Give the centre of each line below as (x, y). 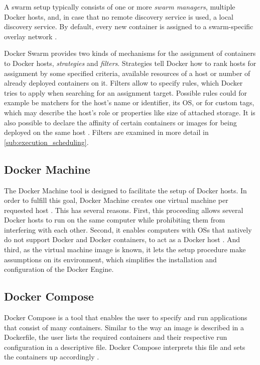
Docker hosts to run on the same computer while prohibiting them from (115, 220)
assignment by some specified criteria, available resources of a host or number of (127, 73)
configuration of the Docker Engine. (59, 269)
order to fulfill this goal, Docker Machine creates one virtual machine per (116, 200)
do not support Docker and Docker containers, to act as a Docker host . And (122, 239)
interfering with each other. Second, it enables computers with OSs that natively (128, 229)
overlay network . (31, 36)
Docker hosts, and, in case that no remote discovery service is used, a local (119, 16)
